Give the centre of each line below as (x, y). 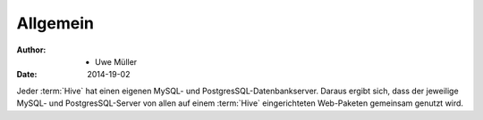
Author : (31, 50)
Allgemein (55, 23)
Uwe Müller (116, 61)
